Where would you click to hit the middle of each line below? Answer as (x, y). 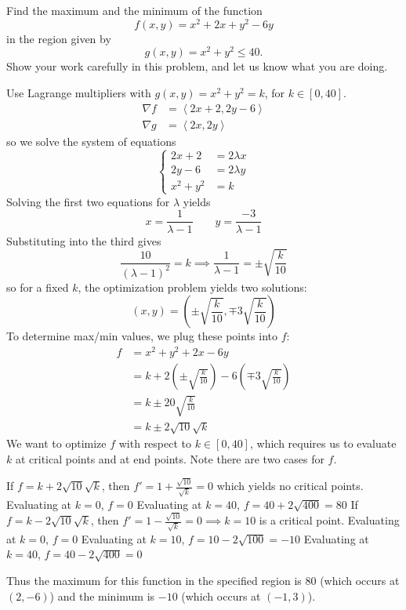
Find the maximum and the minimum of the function (134, 10)
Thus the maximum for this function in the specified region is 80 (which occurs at (203, 580)
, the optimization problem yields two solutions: (192, 287)
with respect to (155, 443)
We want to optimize (56, 443)
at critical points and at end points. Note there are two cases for (170, 458)
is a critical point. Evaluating (329, 520)
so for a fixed (38, 287)
